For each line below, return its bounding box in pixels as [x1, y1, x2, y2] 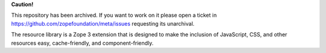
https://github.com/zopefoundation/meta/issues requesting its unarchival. [11, 20, 195, 27]
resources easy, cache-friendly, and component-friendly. [11, 39, 154, 46]
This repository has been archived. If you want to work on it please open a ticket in [11, 12, 217, 19]
